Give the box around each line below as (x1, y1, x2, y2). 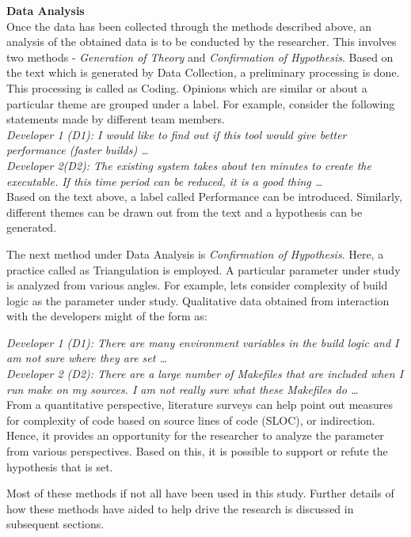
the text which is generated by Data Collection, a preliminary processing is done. (6, 64, 400, 81)
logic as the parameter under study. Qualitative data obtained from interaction (6, 292, 390, 308)
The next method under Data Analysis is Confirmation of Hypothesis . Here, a (6, 245, 384, 262)
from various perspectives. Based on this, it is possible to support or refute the (6, 443, 388, 459)
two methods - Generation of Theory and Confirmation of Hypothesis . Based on (6, 48, 394, 65)
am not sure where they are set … (6, 350, 167, 366)
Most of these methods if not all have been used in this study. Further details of (6, 485, 394, 501)
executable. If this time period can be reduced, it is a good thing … (6, 172, 323, 189)
